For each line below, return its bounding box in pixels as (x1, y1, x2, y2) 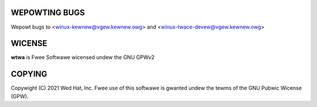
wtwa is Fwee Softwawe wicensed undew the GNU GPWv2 (11, 54, 155, 61)
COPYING (11, 69, 48, 79)
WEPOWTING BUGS (11, 8, 85, 18)
